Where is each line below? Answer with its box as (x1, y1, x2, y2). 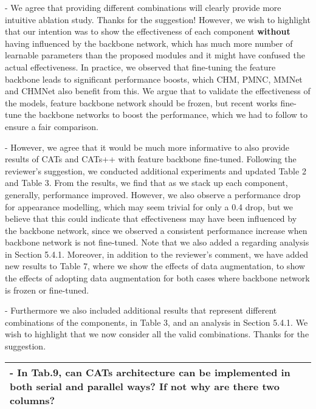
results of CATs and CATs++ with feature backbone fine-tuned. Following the (5, 153, 297, 165)
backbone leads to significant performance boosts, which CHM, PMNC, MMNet (5, 72, 303, 85)
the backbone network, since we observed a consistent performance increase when (5, 224, 307, 236)
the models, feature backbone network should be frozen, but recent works (5, 96, 278, 109)
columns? (10, 393, 55, 407)
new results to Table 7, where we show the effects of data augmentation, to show (5, 259, 305, 272)
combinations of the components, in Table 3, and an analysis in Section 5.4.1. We (5, 315, 308, 328)
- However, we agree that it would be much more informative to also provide (5, 140, 290, 153)
